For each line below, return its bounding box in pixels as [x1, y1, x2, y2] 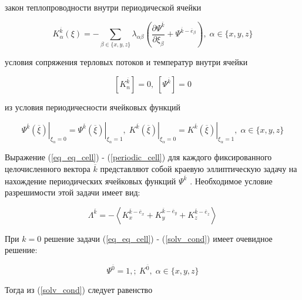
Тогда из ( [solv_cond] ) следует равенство [5, 284, 153, 296]
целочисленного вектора [5, 163, 90, 175]
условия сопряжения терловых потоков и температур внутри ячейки [5, 56, 248, 68]
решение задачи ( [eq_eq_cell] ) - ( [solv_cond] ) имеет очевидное [43, 232, 273, 244]
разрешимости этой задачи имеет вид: [5, 186, 140, 198]
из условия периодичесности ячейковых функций [5, 101, 181, 113]
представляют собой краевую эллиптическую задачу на [100, 163, 297, 175]
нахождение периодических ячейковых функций [5, 174, 176, 187]
